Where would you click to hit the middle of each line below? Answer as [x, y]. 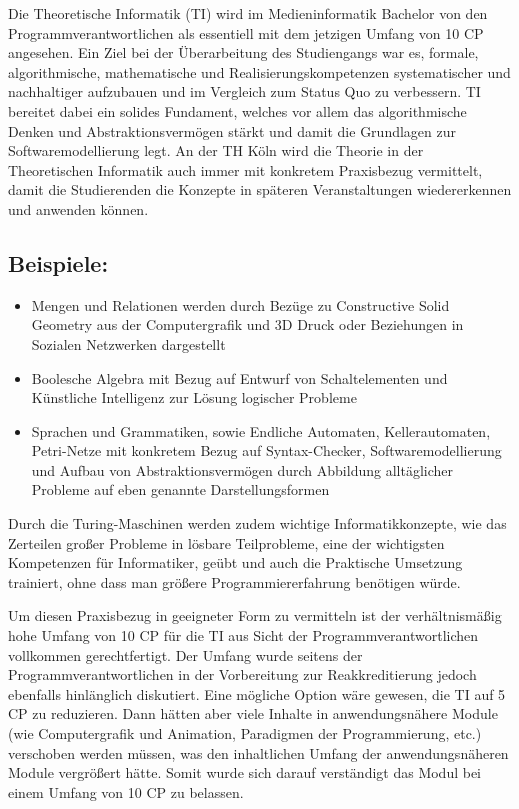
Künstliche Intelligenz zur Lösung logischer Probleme [194, 397]
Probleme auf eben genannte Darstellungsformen [180, 489]
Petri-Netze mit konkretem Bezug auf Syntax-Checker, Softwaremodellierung [266, 450]
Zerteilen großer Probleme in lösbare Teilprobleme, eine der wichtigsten [226, 542]
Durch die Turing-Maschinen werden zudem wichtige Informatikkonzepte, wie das [257, 523]
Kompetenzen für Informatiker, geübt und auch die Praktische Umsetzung [235, 562]
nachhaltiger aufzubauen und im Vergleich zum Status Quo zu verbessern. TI [244, 91]
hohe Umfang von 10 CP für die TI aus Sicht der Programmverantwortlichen [243, 635]
